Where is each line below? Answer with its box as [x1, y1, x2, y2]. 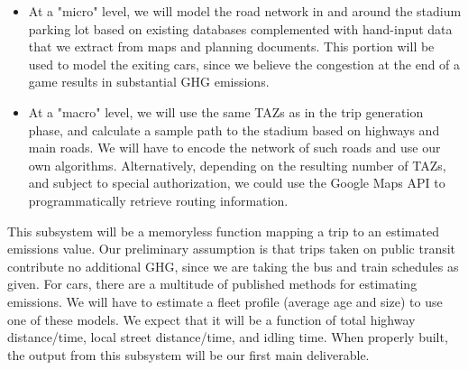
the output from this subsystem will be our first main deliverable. [7, 345, 370, 364]
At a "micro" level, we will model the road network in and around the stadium [28, 2, 462, 20]
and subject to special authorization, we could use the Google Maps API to [28, 173, 445, 192]
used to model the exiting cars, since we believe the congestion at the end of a [28, 54, 461, 73]
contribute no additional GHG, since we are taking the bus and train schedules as [7, 256, 459, 275]
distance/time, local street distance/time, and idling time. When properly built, [7, 328, 448, 347]
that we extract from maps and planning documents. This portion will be [28, 37, 435, 56]
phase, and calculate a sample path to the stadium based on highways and [28, 120, 440, 139]
